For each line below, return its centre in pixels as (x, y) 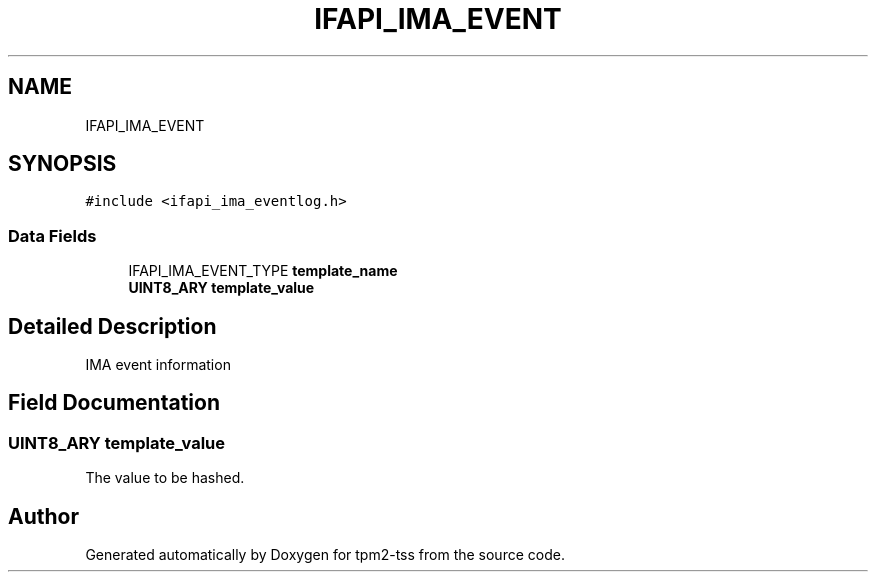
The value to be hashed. (165, 478)
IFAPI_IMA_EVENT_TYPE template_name (263, 271)
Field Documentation (114, 403)
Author (43, 516)
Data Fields (52, 235)
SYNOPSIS (62, 164)
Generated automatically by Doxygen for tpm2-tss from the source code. (325, 555)
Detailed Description (112, 326)
